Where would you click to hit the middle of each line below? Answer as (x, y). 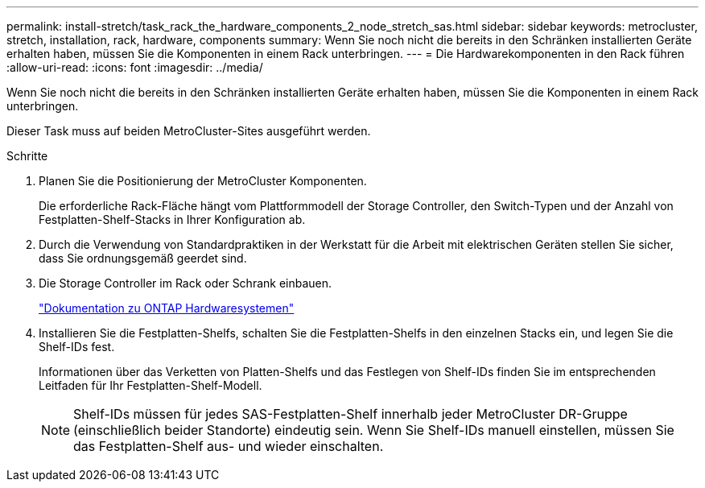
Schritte (27, 156)
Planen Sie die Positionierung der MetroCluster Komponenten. (203, 181)
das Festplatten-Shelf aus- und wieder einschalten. (229, 446)
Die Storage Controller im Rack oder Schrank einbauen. (186, 283)
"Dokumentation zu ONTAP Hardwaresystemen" (167, 308)
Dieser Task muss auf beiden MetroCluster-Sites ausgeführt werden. (189, 131)
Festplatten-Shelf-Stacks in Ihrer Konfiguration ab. (172, 219)
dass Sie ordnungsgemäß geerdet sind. (143, 258)
